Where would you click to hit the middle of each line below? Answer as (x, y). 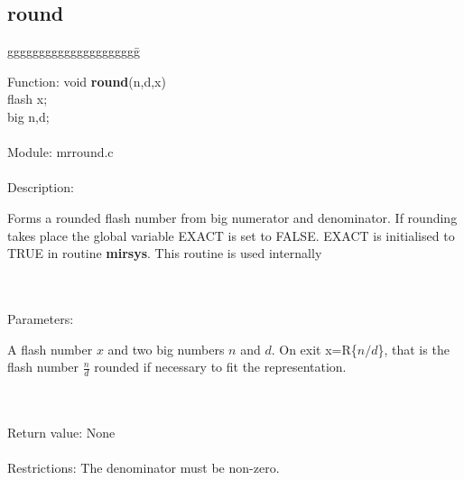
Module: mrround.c (60, 152)
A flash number (50, 349)
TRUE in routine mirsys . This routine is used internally (165, 253)
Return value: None (61, 433)
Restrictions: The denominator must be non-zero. (144, 468)
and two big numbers (166, 349)
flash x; (28, 99)
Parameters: (41, 318)
